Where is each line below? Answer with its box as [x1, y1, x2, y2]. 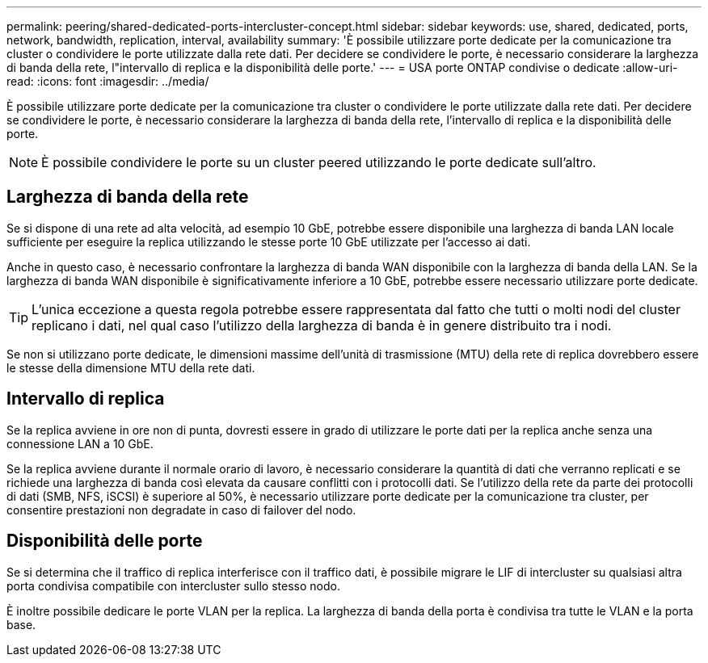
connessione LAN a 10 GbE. [6, 436, 154, 451]
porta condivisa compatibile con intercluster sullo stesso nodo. [6, 578, 340, 593]
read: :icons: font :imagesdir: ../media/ [6, 74, 209, 88]
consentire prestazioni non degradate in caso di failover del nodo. [6, 502, 356, 517]
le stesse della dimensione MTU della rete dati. [6, 360, 255, 375]
